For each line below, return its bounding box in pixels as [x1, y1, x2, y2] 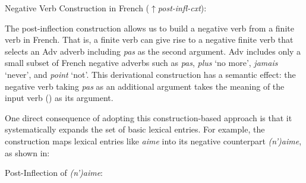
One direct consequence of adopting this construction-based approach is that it [5, 111, 292, 124]
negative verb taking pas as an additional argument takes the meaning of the [5, 80, 285, 92]
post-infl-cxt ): [157, 2, 207, 14]
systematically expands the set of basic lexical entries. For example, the [5, 123, 265, 135]
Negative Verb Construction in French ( [5, 2, 150, 14]
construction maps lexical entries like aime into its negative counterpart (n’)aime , [5, 134, 302, 147]
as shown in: [5, 146, 50, 159]
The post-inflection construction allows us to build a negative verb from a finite [5, 21, 294, 34]
